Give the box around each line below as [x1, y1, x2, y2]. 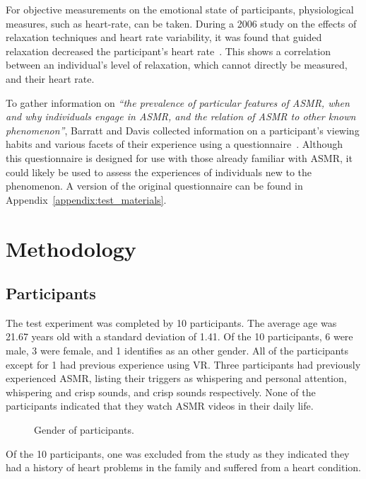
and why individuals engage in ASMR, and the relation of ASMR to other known [6, 109, 356, 124]
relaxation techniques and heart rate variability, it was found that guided [6, 30, 322, 45]
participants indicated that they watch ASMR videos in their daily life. [6, 398, 314, 413]
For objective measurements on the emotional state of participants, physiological [6, 2, 354, 16]
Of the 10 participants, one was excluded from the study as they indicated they [6, 446, 350, 461]
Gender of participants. [34, 422, 134, 437]
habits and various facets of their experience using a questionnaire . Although [6, 137, 343, 151]
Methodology [6, 233, 136, 262]
